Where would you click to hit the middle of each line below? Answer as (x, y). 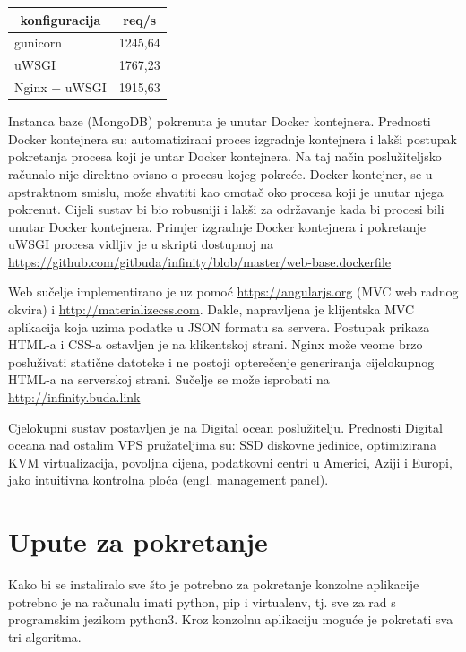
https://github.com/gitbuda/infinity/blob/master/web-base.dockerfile (199, 261)
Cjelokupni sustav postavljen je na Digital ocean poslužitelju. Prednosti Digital (225, 427)
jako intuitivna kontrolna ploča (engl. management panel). (168, 480)
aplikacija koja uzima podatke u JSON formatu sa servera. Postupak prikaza (219, 326)
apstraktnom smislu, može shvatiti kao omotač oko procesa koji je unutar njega (226, 191)
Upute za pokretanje (138, 541)
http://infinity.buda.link (74, 397)
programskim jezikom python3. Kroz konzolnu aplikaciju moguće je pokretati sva (231, 619)
